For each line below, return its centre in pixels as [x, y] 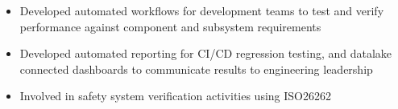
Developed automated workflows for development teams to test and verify [202, 10]
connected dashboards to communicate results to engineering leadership [196, 69]
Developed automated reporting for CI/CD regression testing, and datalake [206, 53]
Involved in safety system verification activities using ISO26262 [175, 96]
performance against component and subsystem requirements [170, 26]
